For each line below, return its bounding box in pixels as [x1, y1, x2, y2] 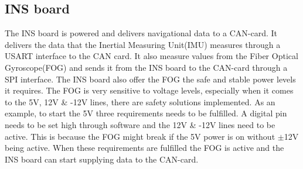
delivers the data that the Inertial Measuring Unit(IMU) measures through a [5, 38, 281, 50]
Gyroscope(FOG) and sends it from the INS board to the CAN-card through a [5, 61, 288, 73]
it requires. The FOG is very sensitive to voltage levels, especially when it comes [5, 84, 294, 96]
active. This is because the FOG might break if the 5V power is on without [5, 130, 275, 142]
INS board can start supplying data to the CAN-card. [5, 153, 199, 165]
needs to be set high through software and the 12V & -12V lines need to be [5, 118, 275, 130]
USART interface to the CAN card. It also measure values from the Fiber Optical [5, 50, 298, 62]
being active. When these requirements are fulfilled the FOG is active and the [5, 142, 284, 154]
